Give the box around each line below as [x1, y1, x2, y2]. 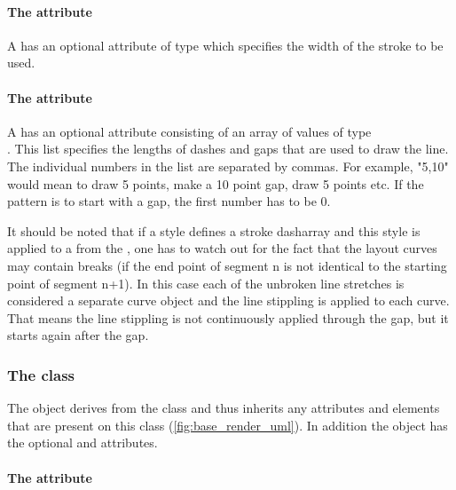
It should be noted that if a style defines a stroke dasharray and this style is [7, 221, 421, 240]
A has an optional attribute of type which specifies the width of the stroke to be [7, 36, 444, 54]
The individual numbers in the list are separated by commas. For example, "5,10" [7, 156, 449, 175]
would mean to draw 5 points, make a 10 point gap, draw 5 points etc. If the [7, 174, 424, 193]
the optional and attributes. [7, 433, 158, 452]
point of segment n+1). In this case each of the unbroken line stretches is [7, 273, 405, 292]
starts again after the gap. [7, 326, 149, 344]
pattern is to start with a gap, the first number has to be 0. [7, 192, 331, 210]
